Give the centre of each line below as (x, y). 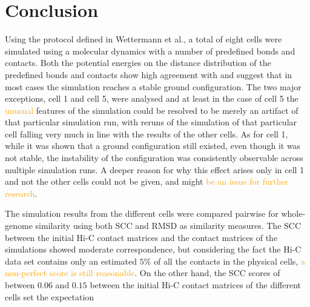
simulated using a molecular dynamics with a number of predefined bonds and (150, 51)
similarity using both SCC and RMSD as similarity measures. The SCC (168, 226)
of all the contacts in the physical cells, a (229, 261)
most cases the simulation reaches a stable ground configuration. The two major (153, 86)
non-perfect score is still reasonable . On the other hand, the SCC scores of (143, 273)
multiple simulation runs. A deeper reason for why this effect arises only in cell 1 (155, 169)
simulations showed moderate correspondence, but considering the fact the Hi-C (153, 249)
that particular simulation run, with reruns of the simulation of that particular (151, 122)
